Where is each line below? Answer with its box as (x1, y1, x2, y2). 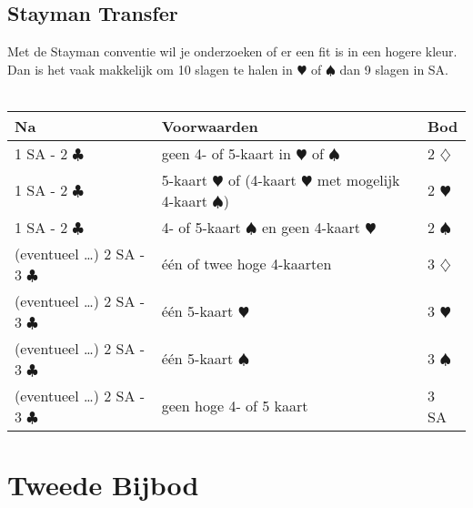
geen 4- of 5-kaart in (161, 142, 291, 164)
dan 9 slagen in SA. (339, 59, 448, 78)
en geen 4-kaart (261, 216, 360, 238)
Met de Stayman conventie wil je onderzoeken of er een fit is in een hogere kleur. (7, 42, 458, 61)
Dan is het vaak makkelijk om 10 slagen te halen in (7, 59, 293, 78)
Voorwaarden (161, 115, 258, 137)
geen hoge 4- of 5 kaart (161, 395, 308, 417)
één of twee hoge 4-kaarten (161, 253, 332, 275)
